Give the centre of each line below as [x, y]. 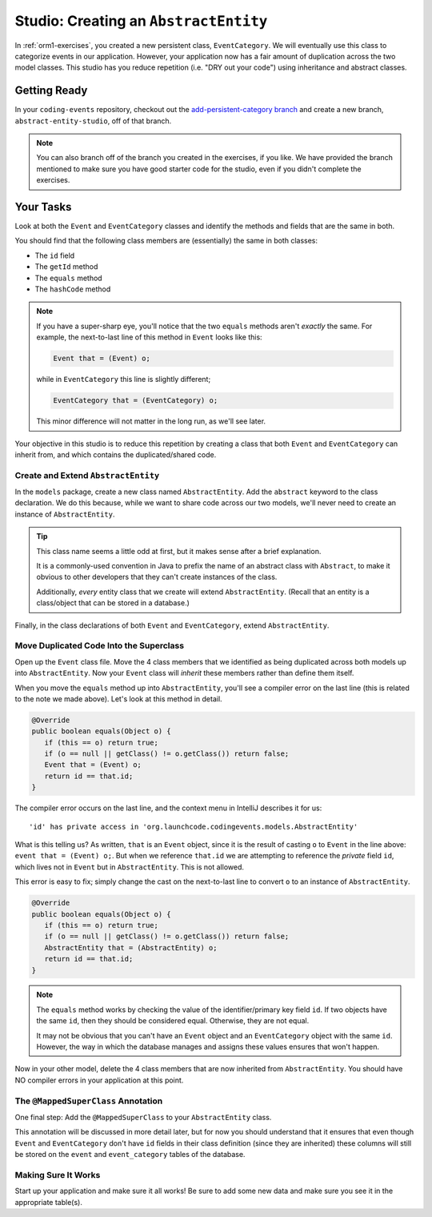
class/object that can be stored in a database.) [113, 603]
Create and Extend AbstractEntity [87, 475]
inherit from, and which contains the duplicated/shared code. [116, 454]
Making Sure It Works [58, 1175]
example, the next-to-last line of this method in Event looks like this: [150, 337]
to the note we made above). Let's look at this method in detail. [119, 699]
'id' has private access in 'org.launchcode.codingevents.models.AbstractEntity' [194, 826]
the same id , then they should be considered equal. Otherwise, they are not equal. [173, 1021]
